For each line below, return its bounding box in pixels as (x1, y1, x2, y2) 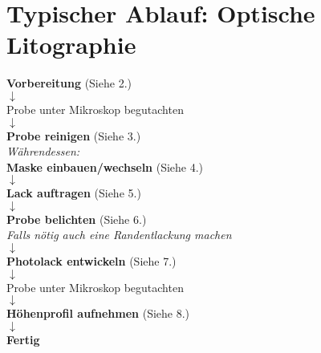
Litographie (6, 28, 136, 61)
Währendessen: (6, 143, 80, 160)
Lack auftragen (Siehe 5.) (6, 185, 141, 201)
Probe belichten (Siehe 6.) (6, 210, 147, 227)
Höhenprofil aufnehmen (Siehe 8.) (6, 305, 190, 322)
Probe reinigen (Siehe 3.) (6, 127, 141, 144)
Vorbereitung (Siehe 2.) (6, 75, 132, 91)
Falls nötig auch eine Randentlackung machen (6, 226, 232, 243)
